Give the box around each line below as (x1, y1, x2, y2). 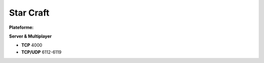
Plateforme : (9, 24, 34, 30)
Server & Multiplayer (9, 33, 52, 39)
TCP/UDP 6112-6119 (21, 49, 62, 55)
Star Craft (9, 7, 50, 18)
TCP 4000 (21, 42, 43, 48)
